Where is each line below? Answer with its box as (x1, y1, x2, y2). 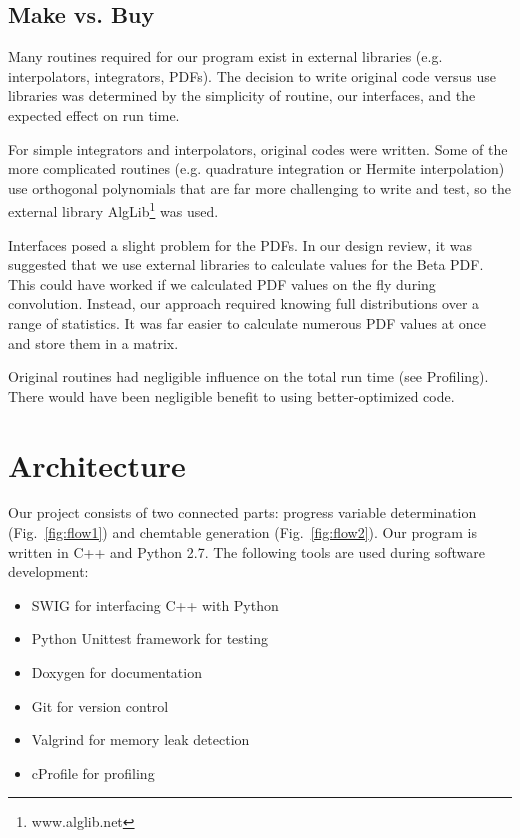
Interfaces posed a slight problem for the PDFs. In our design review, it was (8, 234, 473, 255)
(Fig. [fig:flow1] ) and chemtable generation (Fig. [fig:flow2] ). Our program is (8, 522, 477, 543)
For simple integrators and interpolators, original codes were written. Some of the (8, 138, 508, 159)
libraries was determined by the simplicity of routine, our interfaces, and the (8, 85, 476, 106)
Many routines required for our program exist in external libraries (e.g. (8, 46, 443, 67)
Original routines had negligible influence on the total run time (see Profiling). (8, 366, 489, 387)
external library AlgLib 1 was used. (8, 198, 219, 222)
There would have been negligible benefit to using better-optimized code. (8, 385, 455, 406)
